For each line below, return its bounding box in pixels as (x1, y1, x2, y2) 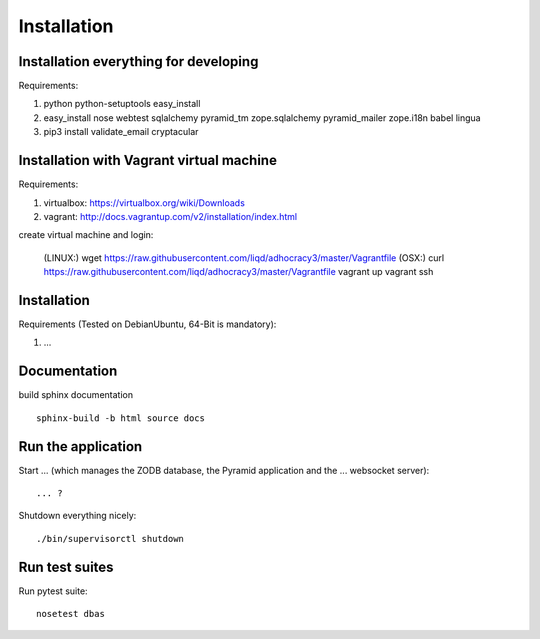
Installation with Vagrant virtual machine (18, 152, 277, 169)
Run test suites (18, 558, 114, 575)
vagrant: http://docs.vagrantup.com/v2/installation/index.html (43, 210, 298, 222)
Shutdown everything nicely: (18, 510, 137, 522)
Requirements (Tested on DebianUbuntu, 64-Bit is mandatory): (18, 318, 277, 330)
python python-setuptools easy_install (43, 98, 201, 110)
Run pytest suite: (18, 585, 89, 597)
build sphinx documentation (18, 389, 134, 401)
